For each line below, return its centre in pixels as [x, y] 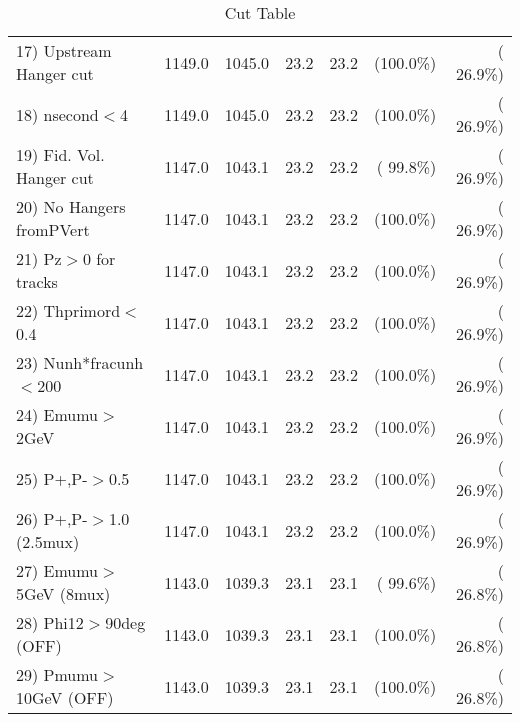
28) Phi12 [50, 622]
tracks [37, 281]
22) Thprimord [68, 310]
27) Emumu [57, 570]
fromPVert [53, 229]
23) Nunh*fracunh [80, 362]
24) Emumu [57, 414]
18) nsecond [57, 114]
